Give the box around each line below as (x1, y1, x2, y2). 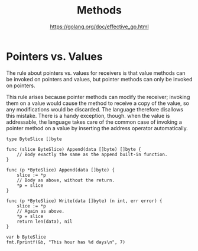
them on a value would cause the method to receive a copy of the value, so (6, 100, 189, 107)
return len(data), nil (17, 219, 73, 224)
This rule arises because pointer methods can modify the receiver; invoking (6, 93, 190, 100)
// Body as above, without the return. (17, 177, 115, 183)
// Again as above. (17, 208, 65, 214)
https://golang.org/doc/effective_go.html (50, 23, 149, 30)
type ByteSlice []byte (6, 136, 62, 142)
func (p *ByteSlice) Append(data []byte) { (6, 167, 115, 173)
